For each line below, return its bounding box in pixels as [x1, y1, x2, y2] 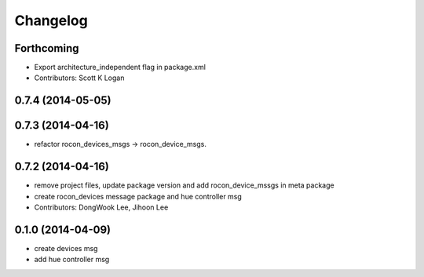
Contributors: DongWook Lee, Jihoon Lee [34, 202, 169, 212]
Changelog [14, 12, 88, 29]
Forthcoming [14, 42, 79, 55]
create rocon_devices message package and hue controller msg [34, 191, 243, 201]
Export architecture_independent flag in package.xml [34, 63, 206, 72]
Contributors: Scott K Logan [34, 73, 125, 82]
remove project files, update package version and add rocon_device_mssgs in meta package [34, 180, 334, 190]
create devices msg [34, 243, 98, 253]
